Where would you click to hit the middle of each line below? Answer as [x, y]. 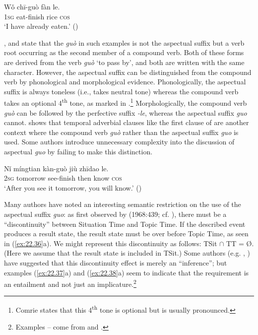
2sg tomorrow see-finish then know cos [63, 178]
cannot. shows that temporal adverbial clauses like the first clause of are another [127, 122]
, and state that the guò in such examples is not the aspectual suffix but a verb [124, 42]
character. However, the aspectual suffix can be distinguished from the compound [128, 72]
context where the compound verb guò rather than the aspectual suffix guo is [121, 132]
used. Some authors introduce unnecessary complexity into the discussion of [119, 142]
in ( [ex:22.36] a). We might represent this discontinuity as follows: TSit [111, 243]
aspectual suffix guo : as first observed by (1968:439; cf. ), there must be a [115, 214]
